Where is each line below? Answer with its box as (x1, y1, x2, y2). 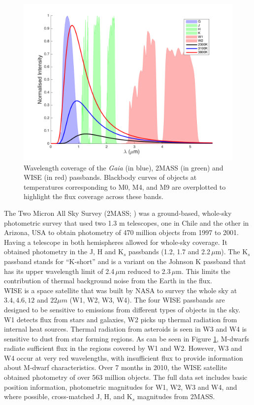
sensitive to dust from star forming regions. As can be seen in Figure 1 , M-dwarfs (4, 333, 250, 343)
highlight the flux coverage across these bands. (24, 191, 163, 202)
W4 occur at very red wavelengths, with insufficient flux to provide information (4, 352, 243, 363)
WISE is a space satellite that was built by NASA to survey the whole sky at (4, 285, 237, 295)
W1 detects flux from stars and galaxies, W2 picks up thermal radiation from (4, 314, 237, 324)
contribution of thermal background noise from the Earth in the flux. (4, 275, 212, 286)
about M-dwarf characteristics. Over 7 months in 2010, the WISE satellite (4, 362, 227, 372)
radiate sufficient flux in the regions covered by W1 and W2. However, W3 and (4, 343, 242, 353)
